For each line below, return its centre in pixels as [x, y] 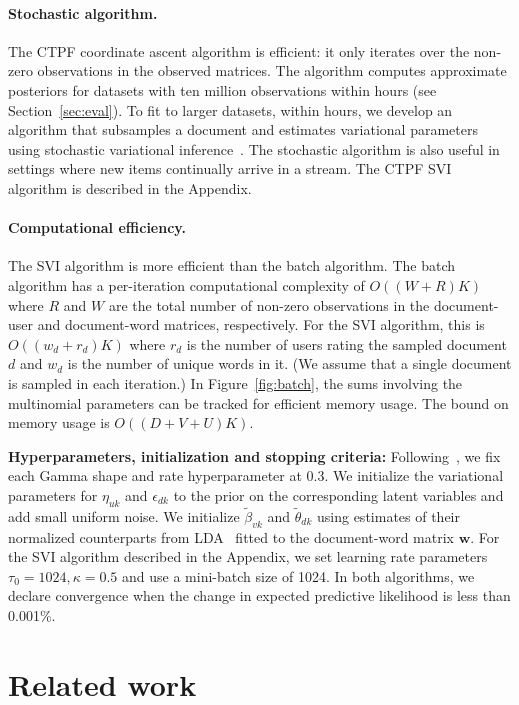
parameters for [53, 494]
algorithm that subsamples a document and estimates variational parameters [243, 129]
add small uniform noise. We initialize [124, 515]
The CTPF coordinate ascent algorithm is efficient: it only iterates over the [239, 50]
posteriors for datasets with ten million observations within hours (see [222, 89]
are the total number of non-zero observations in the [269, 304]
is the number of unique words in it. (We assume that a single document [289, 363]
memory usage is [59, 422]
